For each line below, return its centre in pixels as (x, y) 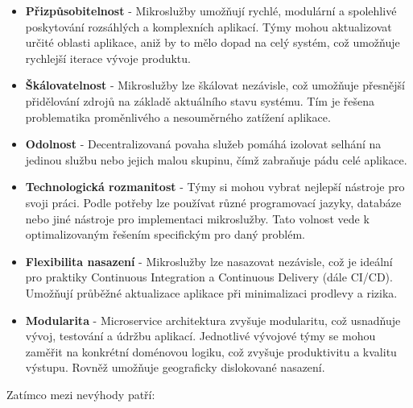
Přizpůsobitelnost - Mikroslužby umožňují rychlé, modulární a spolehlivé (211, 10)
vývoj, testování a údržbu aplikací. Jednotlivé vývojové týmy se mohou (200, 336)
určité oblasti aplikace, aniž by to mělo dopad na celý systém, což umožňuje (213, 42)
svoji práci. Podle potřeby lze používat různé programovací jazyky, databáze (213, 202)
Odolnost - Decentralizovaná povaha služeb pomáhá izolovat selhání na (203, 144)
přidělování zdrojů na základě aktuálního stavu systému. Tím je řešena (200, 100)
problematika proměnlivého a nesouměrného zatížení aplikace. (178, 117)
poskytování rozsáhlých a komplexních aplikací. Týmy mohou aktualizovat (209, 26)
